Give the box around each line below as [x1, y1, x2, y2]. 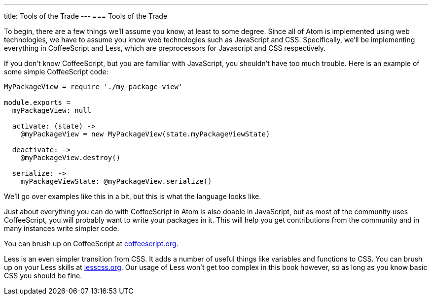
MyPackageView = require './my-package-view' [4, 83, 183, 91]
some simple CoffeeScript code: [4, 67, 108, 76]
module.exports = [4, 99, 71, 106]
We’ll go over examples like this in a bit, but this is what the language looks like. [4, 192, 261, 200]
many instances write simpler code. [4, 224, 119, 233]
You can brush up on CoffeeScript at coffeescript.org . [4, 239, 179, 248]
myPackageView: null [12, 106, 92, 114]
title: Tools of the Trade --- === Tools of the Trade [4, 12, 168, 20]
